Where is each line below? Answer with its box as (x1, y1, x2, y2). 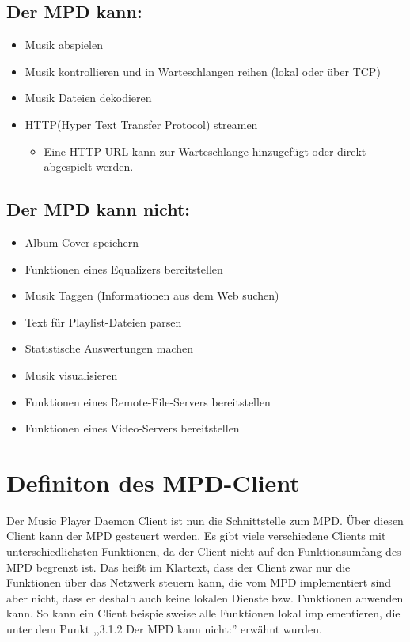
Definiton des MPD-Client (6, 466, 300, 498)
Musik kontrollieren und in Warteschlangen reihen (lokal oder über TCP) (25, 62, 381, 79)
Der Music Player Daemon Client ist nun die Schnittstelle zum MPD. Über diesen (6, 512, 404, 528)
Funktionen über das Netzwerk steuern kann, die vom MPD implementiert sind (6, 574, 391, 591)
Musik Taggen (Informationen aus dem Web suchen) (25, 287, 279, 304)
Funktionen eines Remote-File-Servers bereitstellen (25, 393, 271, 410)
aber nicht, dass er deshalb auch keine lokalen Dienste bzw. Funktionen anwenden (6, 589, 404, 606)
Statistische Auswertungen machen (25, 340, 193, 357)
